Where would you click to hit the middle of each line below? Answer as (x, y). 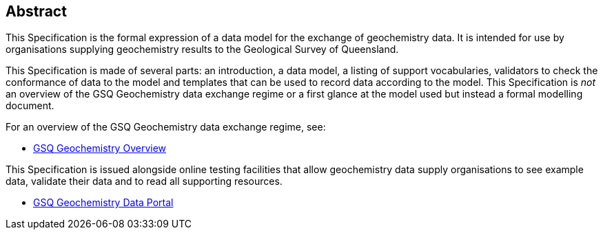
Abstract (36, 11)
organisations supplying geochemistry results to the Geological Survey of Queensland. (202, 49)
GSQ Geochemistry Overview (100, 148)
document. (30, 106)
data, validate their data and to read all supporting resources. (144, 181)
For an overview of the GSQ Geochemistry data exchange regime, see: (166, 127)
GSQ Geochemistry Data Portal (103, 203)
